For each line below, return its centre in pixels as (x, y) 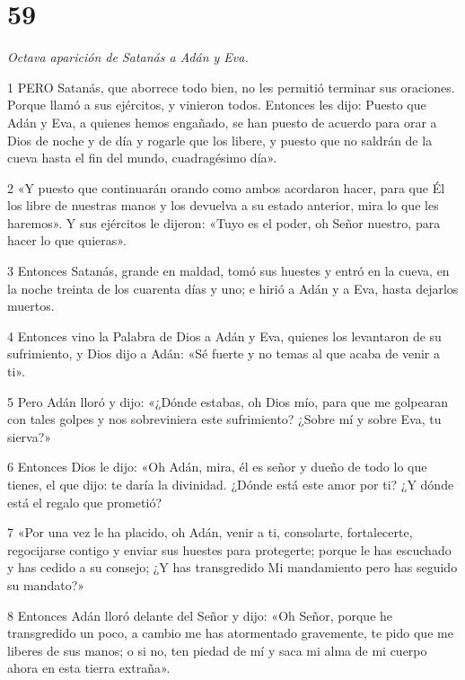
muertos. (31, 306)
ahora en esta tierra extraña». (89, 668)
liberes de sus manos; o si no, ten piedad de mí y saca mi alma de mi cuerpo (217, 650)
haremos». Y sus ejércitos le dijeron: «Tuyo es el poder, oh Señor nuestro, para (224, 222)
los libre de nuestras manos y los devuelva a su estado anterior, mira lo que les (223, 205)
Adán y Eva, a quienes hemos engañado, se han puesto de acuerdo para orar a (222, 122)
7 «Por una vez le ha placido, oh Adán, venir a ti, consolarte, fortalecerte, (210, 532)
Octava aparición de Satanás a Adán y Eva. (128, 57)
